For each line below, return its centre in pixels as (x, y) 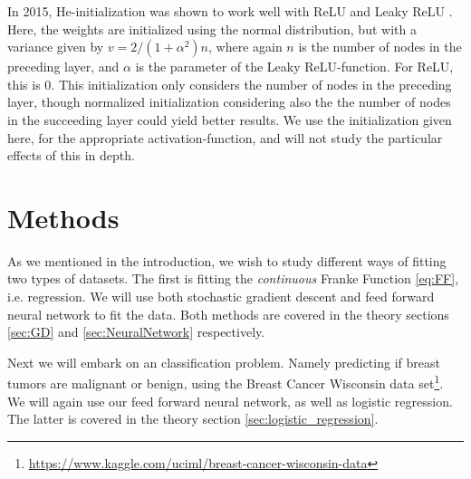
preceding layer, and (63, 67)
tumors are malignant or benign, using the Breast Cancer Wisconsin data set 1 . (226, 382)
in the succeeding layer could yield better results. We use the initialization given (230, 119)
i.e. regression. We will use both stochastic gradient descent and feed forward (221, 297)
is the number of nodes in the (380, 47)
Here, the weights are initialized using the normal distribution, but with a (212, 29)
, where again (245, 47)
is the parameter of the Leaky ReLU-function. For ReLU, (294, 67)
